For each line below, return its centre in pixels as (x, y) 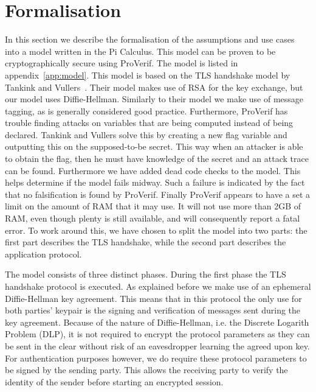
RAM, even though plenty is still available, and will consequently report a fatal (153, 218)
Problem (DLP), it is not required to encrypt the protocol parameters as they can (157, 334)
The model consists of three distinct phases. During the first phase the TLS (146, 274)
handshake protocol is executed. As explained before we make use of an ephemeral (158, 286)
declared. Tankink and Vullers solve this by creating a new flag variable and (146, 134)
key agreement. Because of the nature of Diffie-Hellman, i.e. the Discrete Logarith (157, 322)
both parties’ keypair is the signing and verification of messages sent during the (153, 310)
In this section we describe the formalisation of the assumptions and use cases (150, 39)
